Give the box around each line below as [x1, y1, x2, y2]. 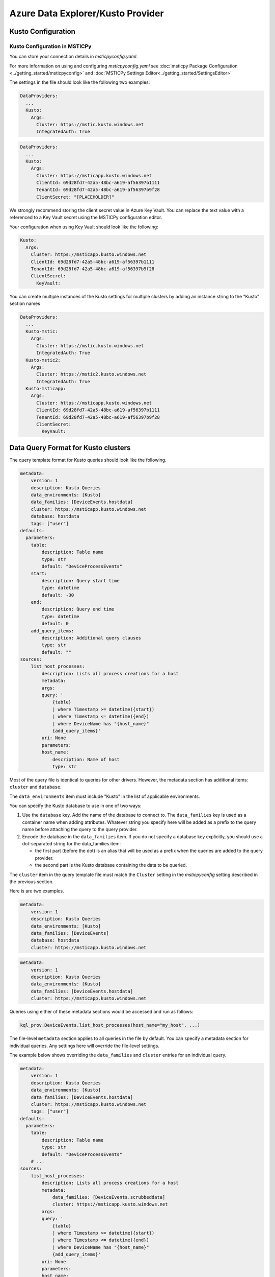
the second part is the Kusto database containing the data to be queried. [35, 862, 187, 868]
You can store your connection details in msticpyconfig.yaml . [9, 54, 138, 60]
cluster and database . [9, 784, 62, 790]
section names [9, 300, 41, 306]
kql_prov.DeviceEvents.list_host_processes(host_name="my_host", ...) [20, 1022, 201, 1028]
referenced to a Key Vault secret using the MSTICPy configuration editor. [9, 215, 162, 221]
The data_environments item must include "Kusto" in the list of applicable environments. [9, 793, 200, 799]
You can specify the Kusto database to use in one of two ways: [9, 802, 142, 809]
